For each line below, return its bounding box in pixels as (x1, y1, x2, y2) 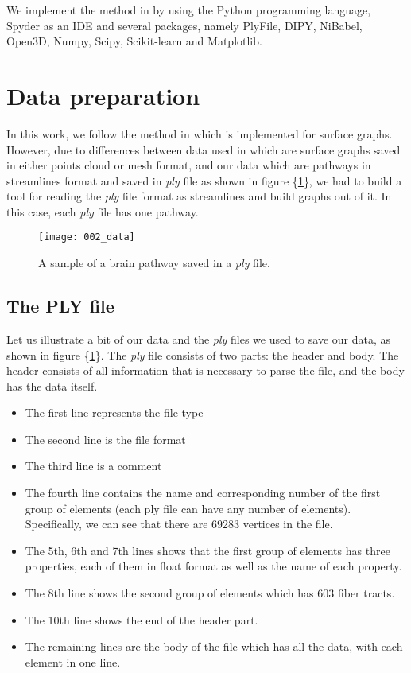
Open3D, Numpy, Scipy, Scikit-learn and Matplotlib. (6, 33, 262, 49)
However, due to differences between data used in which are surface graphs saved (6, 141, 401, 158)
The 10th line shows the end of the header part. (25, 611, 258, 628)
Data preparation (6, 79, 200, 111)
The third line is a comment (25, 457, 162, 474)
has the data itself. (6, 377, 98, 394)
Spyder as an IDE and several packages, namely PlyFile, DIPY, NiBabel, (6, 17, 363, 33)
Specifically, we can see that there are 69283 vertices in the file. (25, 515, 333, 532)
